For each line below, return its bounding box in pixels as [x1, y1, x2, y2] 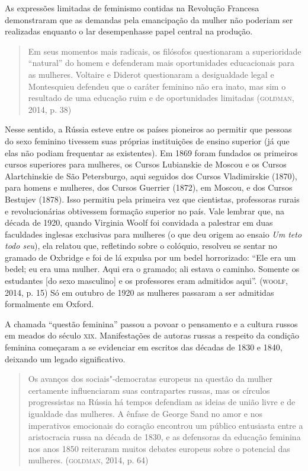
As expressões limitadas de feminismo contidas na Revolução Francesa [5, 2, 259, 14]
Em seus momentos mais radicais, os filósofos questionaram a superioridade [28, 45, 301, 57]
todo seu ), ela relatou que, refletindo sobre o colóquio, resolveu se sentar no [5, 239, 277, 252]
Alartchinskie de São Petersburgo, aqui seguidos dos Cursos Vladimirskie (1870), [5, 169, 297, 182]
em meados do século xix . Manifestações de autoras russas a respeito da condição [5, 329, 299, 342]
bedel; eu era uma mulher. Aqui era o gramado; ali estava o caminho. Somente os [5, 263, 300, 275]
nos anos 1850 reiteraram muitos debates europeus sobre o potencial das [28, 442, 290, 454]
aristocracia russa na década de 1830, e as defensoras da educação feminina [28, 431, 301, 443]
